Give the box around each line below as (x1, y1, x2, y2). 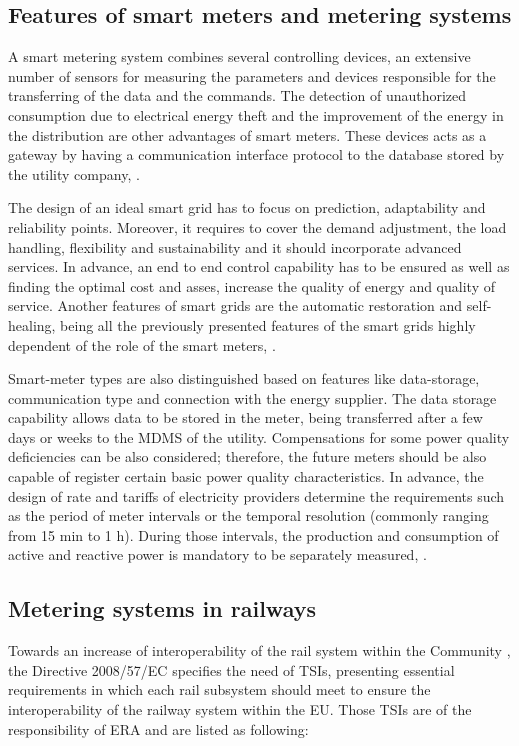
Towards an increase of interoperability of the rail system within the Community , (8, 640, 511, 661)
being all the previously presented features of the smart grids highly (60, 314, 476, 335)
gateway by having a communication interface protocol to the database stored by (8, 144, 505, 165)
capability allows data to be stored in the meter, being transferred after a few (8, 407, 483, 428)
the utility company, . (8, 163, 140, 184)
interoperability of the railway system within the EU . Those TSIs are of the (8, 699, 472, 720)
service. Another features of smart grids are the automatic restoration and (8, 295, 463, 316)
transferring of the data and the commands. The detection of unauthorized (8, 85, 467, 106)
